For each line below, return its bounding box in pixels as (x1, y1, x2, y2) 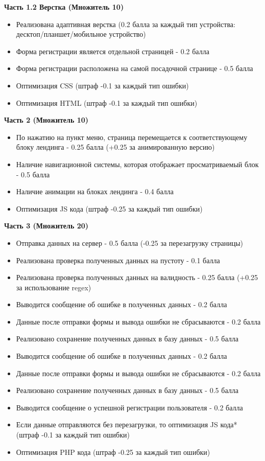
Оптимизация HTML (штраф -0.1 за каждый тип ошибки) (16, 97, 198, 108)
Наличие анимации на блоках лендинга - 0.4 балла (16, 186, 174, 197)
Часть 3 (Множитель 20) (4, 220, 89, 231)
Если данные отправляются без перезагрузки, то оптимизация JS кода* (16, 419, 237, 430)
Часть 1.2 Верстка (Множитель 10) (4, 2, 124, 12)
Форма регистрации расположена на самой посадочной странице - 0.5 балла (16, 63, 253, 74)
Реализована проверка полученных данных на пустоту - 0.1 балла (16, 255, 220, 265)
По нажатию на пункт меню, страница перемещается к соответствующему (16, 131, 248, 142)
